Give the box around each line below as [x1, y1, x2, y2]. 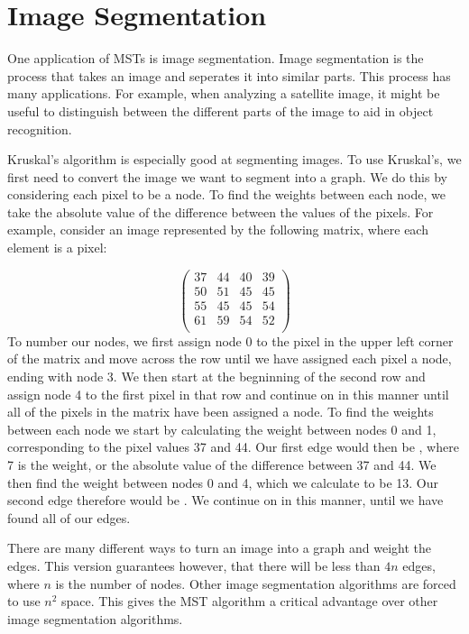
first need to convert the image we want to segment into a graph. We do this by [7, 167, 447, 186]
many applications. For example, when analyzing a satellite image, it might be [7, 84, 440, 103]
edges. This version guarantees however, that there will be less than [7, 556, 381, 574]
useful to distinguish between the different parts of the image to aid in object [7, 101, 434, 120]
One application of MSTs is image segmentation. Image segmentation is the [7, 49, 424, 68]
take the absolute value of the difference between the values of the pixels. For [7, 202, 434, 221]
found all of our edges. [7, 508, 131, 527]
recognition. [7, 119, 72, 138]
